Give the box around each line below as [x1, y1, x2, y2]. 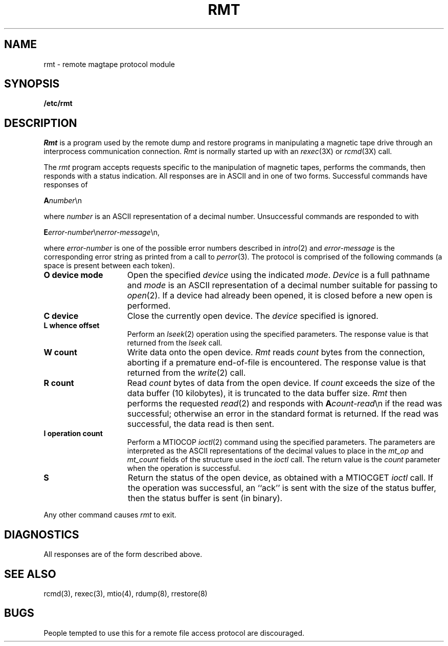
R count [43, 378, 74, 389]
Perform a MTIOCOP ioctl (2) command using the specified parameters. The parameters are [127, 438, 435, 447]
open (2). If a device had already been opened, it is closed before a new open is [127, 290, 433, 301]
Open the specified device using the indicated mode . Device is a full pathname [127, 270, 430, 281]
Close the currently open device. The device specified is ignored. [127, 311, 378, 321]
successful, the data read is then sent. [127, 419, 275, 429]
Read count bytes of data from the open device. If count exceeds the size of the [127, 378, 435, 389]
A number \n [43, 196, 82, 205]
